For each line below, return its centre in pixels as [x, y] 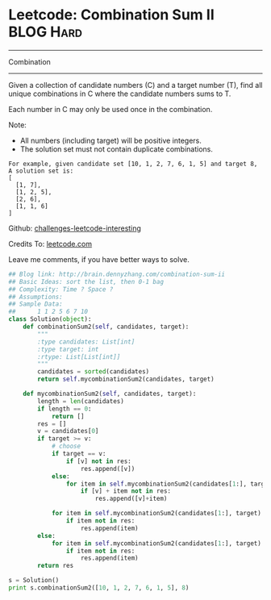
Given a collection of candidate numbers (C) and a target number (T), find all [135, 85]
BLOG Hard [46, 32]
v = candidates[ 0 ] [68, 431]
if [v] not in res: [98, 461]
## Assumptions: [35, 297]
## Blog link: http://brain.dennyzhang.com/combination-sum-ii [117, 274]
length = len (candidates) [81, 401]
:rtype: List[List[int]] [79, 356]
